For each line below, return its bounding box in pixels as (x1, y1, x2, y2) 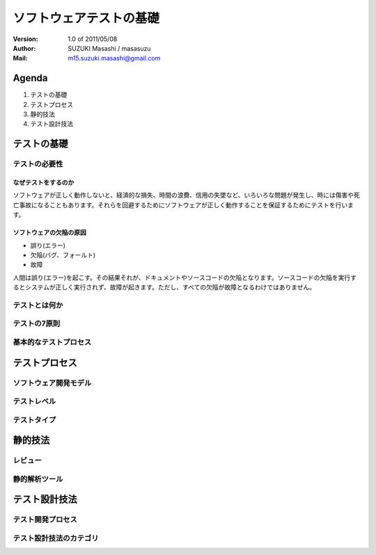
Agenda (13, 72, 48, 84)
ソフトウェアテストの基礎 (13, 10, 160, 26)
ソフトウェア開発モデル (13, 378, 92, 387)
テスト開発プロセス (13, 515, 78, 524)
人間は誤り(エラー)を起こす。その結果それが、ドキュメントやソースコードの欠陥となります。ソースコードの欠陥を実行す (13, 273, 357, 282)
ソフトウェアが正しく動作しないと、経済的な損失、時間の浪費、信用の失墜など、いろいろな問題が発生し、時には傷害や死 (13, 191, 360, 200)
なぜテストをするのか (13, 178, 75, 186)
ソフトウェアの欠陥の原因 (13, 228, 86, 236)
